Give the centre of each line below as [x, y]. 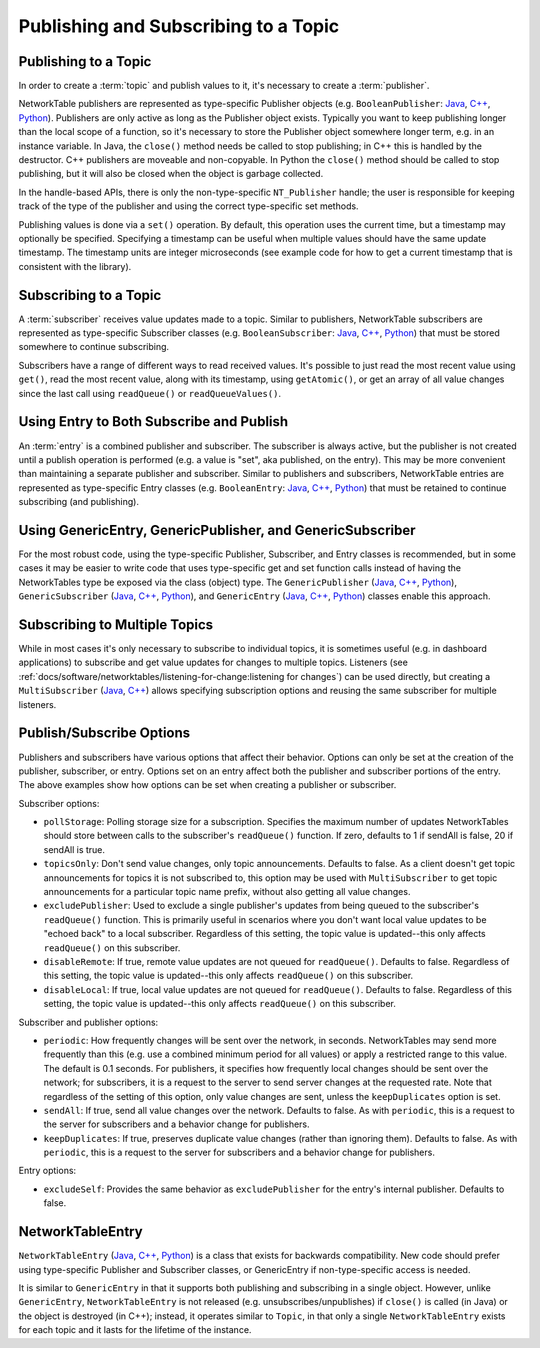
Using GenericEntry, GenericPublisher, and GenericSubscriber [217, 530]
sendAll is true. [74, 849]
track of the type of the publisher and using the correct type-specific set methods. [188, 206]
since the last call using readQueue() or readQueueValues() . [150, 393]
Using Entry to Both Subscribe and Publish [153, 421]
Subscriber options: [59, 803]
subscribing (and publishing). [79, 502]
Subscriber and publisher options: [88, 1022]
